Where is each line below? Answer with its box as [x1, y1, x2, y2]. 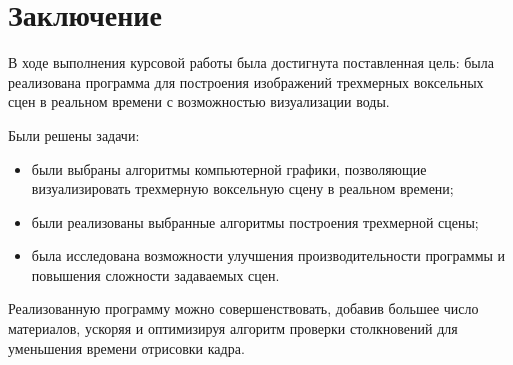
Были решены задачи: [8, 124, 140, 145]
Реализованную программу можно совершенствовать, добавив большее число [8, 298, 479, 319]
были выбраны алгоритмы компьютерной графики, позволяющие [31, 158, 427, 179]
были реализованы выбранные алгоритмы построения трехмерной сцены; [31, 211, 479, 232]
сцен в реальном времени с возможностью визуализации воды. [8, 91, 390, 112]
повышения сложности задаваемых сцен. [31, 264, 280, 285]
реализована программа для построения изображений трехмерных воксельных [8, 71, 484, 92]
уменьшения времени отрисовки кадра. [8, 337, 245, 358]
